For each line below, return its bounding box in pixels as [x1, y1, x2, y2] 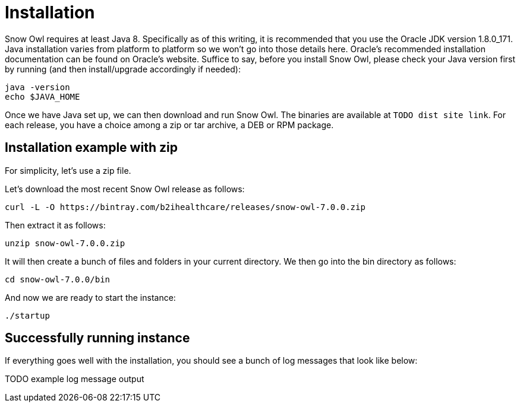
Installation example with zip [5, 140, 178, 155]
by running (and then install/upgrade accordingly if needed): [5, 63, 241, 74]
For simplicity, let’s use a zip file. [5, 165, 131, 176]
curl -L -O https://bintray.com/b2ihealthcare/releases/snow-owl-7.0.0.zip [5, 202, 365, 212]
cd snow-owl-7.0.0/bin [5, 274, 111, 284]
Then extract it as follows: [5, 220, 106, 230]
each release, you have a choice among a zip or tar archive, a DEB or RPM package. [5, 119, 334, 130]
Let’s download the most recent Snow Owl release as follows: [5, 183, 245, 194]
